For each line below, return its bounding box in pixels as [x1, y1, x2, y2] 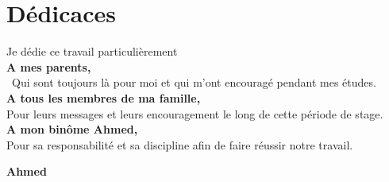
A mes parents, [6, 58, 91, 75]
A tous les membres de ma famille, [6, 89, 201, 106]
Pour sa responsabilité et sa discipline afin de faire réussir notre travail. [6, 136, 353, 153]
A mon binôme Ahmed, [6, 121, 138, 137]
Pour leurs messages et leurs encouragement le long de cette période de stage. [6, 105, 383, 122]
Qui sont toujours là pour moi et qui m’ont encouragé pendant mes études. [11, 74, 376, 91]
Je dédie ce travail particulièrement [6, 43, 178, 60]
